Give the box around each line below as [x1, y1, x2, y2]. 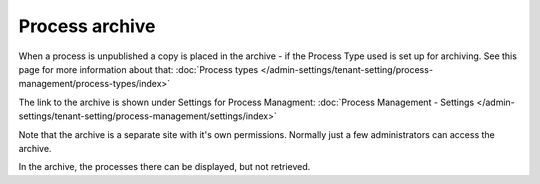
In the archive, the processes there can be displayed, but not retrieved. [18, 161, 311, 173]
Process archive [18, 15, 156, 37]
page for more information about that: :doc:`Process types [18, 63, 259, 75]
